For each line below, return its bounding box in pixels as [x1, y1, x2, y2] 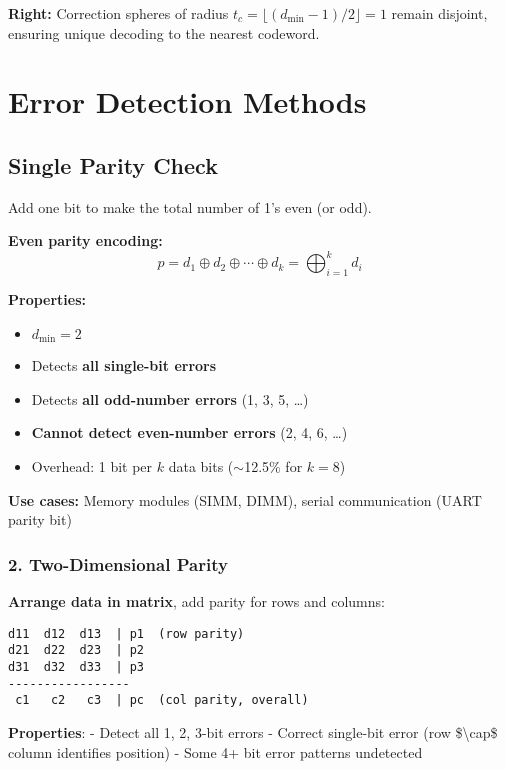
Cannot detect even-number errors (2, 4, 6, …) [31, 422, 348, 443]
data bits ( [168, 456, 234, 477]
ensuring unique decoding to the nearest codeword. [8, 22, 320, 43]
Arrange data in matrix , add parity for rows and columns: [8, 591, 385, 612]
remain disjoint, [391, 3, 488, 23]
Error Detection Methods [8, 81, 367, 122]
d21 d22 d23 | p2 [8, 643, 145, 658]
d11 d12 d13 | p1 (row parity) [8, 626, 245, 641]
